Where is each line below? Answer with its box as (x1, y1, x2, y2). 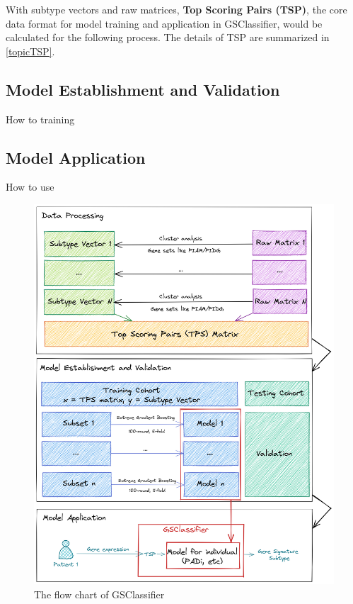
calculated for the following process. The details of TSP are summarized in (6, 30, 330, 45)
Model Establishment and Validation (6, 78, 280, 100)
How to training (6, 111, 75, 126)
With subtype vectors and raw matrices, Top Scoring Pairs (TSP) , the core (6, 2, 347, 16)
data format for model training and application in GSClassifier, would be (6, 16, 323, 30)
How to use (6, 179, 54, 194)
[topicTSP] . (6, 43, 55, 58)
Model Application (6, 146, 146, 168)
